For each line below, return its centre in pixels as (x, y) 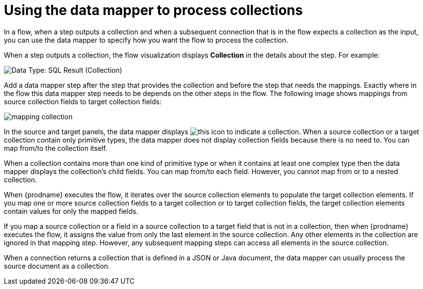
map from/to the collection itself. (56, 148)
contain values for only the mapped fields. (71, 211)
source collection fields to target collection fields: (83, 101)
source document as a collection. (57, 266)
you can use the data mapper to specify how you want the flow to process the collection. (146, 40)
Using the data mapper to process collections (154, 10)
